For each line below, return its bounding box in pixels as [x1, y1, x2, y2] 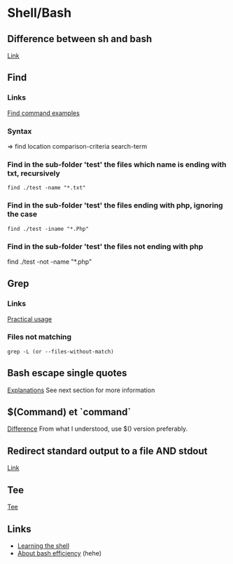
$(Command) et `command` [7, 406, 132, 418]
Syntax [7, 126, 32, 136]
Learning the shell [17, 542, 70, 550]
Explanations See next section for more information [7, 386, 155, 394]
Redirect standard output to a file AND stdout [7, 445, 208, 457]
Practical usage [7, 314, 52, 323]
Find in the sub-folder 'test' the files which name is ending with [7, 159, 227, 169]
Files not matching [7, 332, 72, 342]
